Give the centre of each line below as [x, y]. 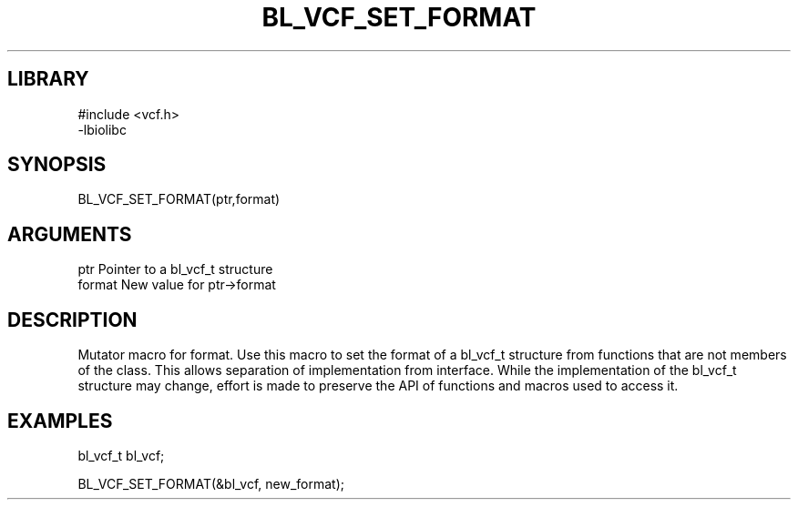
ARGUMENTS [70, 234]
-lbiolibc [102, 129]
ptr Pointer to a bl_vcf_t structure [175, 269]
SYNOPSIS [57, 165]
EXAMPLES [60, 421]
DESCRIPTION [72, 319]
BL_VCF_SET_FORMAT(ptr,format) [179, 199]
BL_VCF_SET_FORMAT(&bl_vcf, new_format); [211, 483]
